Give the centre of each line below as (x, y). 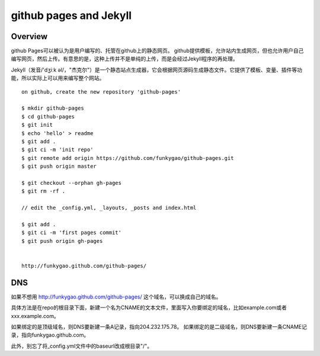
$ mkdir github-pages (53, 108)
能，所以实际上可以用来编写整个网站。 (58, 78)
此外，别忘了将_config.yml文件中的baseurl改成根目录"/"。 (82, 346)
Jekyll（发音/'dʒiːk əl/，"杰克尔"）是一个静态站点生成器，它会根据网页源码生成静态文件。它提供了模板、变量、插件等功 (156, 70)
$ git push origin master (59, 166)
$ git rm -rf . (44, 191)
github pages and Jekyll (71, 15)
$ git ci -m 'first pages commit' (71, 233)
